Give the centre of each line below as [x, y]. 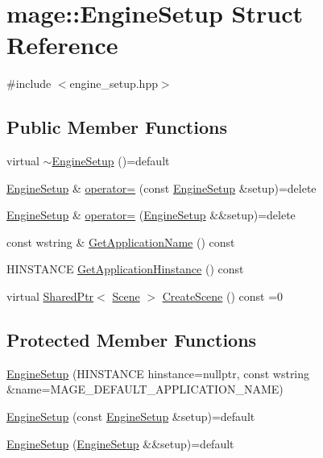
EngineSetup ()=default [111, 161]
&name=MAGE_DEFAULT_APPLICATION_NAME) [145, 389]
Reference [62, 45]
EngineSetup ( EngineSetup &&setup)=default [120, 443]
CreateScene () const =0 [223, 296]
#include [29, 83]
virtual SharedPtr [50, 296]
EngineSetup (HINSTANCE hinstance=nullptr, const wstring [158, 373]
